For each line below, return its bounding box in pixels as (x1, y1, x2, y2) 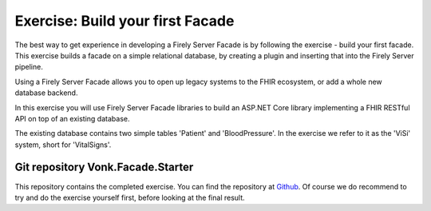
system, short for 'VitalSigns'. (14, 140, 112, 149)
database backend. (14, 88, 78, 98)
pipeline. (14, 62, 43, 72)
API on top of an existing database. (14, 113, 130, 123)
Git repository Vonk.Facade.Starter (14, 161, 194, 174)
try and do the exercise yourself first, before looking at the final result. (14, 193, 245, 202)
